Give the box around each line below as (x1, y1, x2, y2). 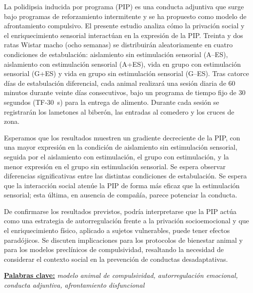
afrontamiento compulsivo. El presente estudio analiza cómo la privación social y (4, 20, 245, 31)
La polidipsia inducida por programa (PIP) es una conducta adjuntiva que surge (4, 1, 244, 11)
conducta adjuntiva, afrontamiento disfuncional (4, 280, 145, 290)
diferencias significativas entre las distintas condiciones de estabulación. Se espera (4, 171, 247, 181)
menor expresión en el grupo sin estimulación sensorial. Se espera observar (4, 161, 226, 171)
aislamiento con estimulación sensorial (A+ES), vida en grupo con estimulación (4, 59, 241, 69)
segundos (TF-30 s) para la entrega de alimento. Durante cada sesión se (4, 97, 219, 107)
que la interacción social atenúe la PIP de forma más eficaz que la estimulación (4, 180, 240, 190)
